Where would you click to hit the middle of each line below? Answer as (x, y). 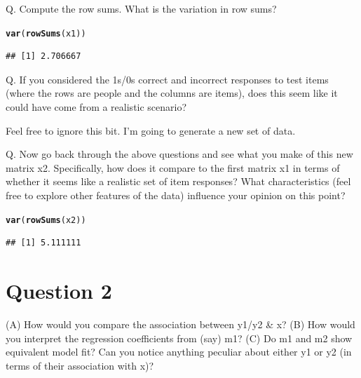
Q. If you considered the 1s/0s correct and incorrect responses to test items (167, 79)
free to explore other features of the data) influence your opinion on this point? (176, 195)
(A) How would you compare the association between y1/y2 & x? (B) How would (180, 324)
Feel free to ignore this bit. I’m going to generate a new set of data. (151, 130)
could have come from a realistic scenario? (96, 107)
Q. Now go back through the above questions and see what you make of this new (179, 154)
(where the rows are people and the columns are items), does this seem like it (172, 93)
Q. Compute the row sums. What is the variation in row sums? (141, 8)
